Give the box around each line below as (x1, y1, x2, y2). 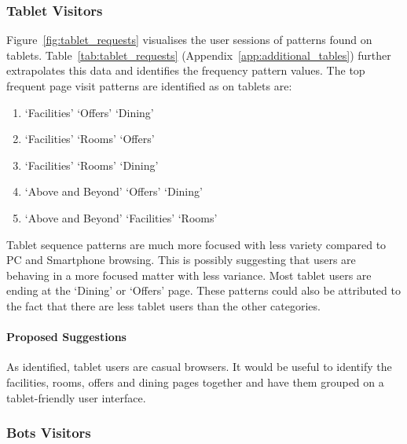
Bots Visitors (6, 423, 91, 442)
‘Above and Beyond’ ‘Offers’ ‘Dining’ (24, 183, 203, 200)
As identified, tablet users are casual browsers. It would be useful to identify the (6, 358, 392, 375)
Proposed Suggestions (6, 328, 126, 345)
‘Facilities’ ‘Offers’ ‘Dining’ (24, 104, 154, 120)
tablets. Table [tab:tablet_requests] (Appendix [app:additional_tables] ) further (6, 46, 391, 63)
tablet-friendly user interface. (6, 389, 146, 405)
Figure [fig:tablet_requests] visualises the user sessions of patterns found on (6, 31, 372, 48)
